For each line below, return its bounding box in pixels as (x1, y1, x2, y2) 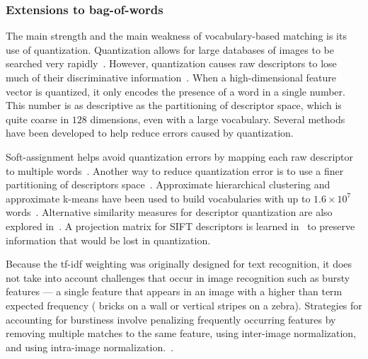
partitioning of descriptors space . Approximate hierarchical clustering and (6, 177, 330, 192)
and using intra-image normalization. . (6, 339, 174, 354)
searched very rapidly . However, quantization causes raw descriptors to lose (6, 56, 337, 71)
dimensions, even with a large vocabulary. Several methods (90, 111, 345, 126)
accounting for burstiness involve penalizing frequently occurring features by (6, 312, 336, 326)
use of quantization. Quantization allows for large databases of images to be (6, 42, 335, 57)
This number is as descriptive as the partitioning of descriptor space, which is (6, 98, 342, 113)
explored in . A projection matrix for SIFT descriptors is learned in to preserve (6, 218, 355, 233)
